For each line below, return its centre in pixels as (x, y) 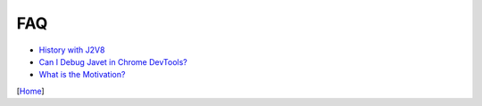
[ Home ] (30, 91)
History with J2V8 (72, 50)
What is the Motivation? (82, 75)
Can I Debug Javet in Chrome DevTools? (113, 61)
